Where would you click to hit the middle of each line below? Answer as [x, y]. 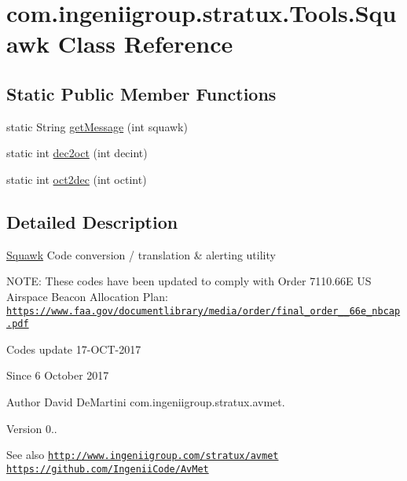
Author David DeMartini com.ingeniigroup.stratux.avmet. [146, 402]
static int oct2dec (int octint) [77, 179]
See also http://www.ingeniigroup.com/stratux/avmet [143, 455]
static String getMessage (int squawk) [97, 126]
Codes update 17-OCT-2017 [74, 349]
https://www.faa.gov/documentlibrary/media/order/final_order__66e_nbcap [203, 311]
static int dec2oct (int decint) [77, 153]
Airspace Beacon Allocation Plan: [87, 296]
